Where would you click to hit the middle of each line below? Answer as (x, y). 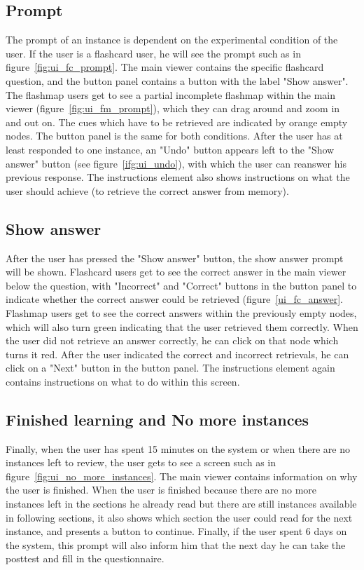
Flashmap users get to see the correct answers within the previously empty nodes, (181, 312)
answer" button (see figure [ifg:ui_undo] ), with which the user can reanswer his (176, 163)
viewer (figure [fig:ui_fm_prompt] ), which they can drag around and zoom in (173, 108)
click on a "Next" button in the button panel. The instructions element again (170, 368)
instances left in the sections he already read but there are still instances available (181, 504)
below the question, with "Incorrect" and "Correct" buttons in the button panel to (181, 285)
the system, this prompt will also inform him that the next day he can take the (176, 544)
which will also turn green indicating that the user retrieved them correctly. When (182, 326)
